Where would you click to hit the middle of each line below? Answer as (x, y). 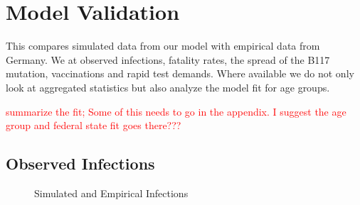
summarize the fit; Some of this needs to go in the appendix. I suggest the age (176, 111)
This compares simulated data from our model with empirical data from (163, 46)
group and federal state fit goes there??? (94, 125)
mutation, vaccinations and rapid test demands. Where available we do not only (180, 73)
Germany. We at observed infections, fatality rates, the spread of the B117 (168, 59)
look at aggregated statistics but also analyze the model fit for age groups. (168, 87)
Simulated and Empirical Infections (111, 193)
